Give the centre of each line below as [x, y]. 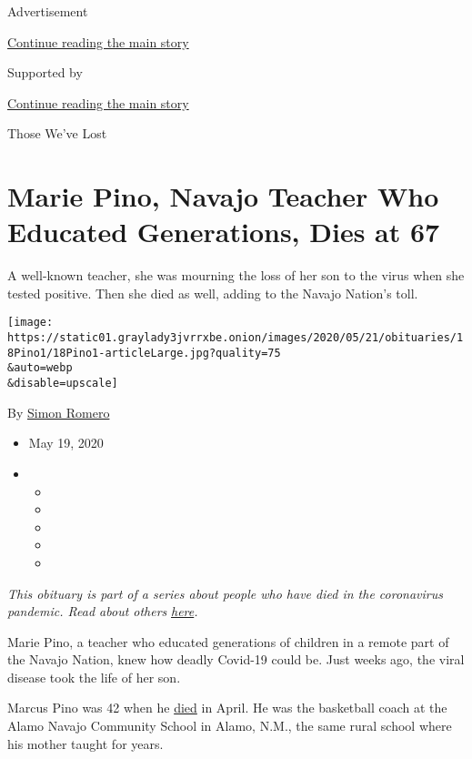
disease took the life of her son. [94, 677]
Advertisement [48, 11]
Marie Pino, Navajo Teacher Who [223, 196]
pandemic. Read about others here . [103, 611]
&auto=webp [40, 368]
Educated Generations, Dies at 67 [224, 232]
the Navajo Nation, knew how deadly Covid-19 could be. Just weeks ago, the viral [236, 659]
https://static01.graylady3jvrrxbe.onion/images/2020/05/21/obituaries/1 [236, 338]
